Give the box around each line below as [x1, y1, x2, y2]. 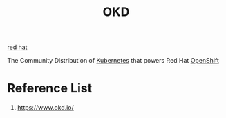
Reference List [7, 81, 92, 97]
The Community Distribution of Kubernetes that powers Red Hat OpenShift [7, 57, 220, 65]
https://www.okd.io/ [17, 104, 74, 112]
